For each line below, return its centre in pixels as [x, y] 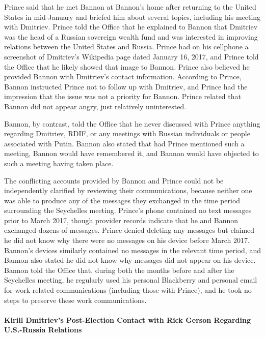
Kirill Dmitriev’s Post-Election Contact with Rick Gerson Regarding [127, 319]
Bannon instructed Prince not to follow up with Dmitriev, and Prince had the [126, 86]
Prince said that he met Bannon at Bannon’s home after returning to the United [130, 7]
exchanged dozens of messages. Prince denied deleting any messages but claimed [129, 230]
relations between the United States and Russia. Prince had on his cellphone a [126, 47]
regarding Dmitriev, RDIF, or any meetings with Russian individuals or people [127, 133]
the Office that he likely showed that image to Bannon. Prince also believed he [127, 66]
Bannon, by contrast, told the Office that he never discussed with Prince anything [132, 123]
